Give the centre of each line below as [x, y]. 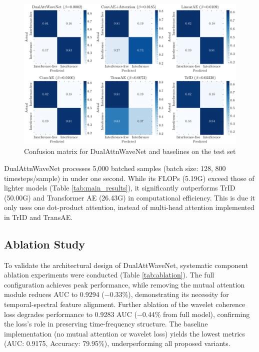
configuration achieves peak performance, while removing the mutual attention [124, 284]
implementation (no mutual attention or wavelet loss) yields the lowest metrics [124, 333]
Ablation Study [45, 244]
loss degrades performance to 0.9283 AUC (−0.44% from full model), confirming [127, 314]
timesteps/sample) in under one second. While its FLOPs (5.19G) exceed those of [129, 178]
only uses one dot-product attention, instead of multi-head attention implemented [129, 207]
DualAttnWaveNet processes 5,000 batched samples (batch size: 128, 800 [115, 168]
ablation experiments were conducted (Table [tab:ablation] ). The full [109, 275]
